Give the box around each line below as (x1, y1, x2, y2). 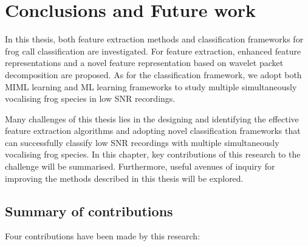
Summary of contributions (5, 201, 173, 220)
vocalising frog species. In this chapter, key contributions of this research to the (5, 148, 301, 161)
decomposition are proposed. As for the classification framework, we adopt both (5, 68, 302, 81)
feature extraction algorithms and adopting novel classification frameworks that (5, 124, 301, 137)
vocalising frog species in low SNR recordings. (5, 92, 176, 105)
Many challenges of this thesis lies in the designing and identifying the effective (5, 112, 299, 125)
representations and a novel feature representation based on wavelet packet (5, 56, 284, 69)
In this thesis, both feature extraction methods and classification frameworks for (5, 33, 304, 45)
